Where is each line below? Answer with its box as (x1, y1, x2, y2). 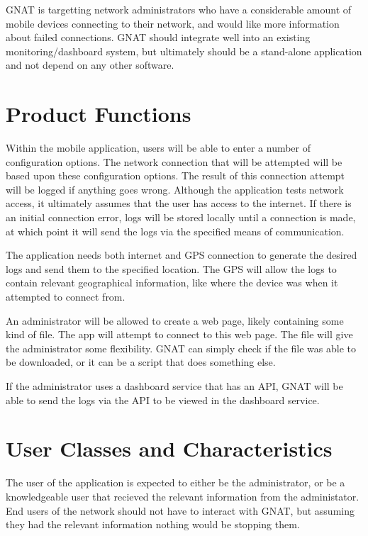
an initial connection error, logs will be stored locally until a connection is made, (6, 210, 356, 225)
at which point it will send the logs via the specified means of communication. (6, 223, 345, 238)
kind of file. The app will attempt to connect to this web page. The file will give (6, 327, 353, 342)
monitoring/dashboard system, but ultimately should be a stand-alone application (6, 43, 362, 58)
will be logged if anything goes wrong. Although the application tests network (6, 182, 344, 196)
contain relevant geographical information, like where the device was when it (6, 275, 338, 290)
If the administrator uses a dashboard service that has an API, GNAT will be (6, 379, 343, 393)
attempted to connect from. (6, 289, 126, 304)
